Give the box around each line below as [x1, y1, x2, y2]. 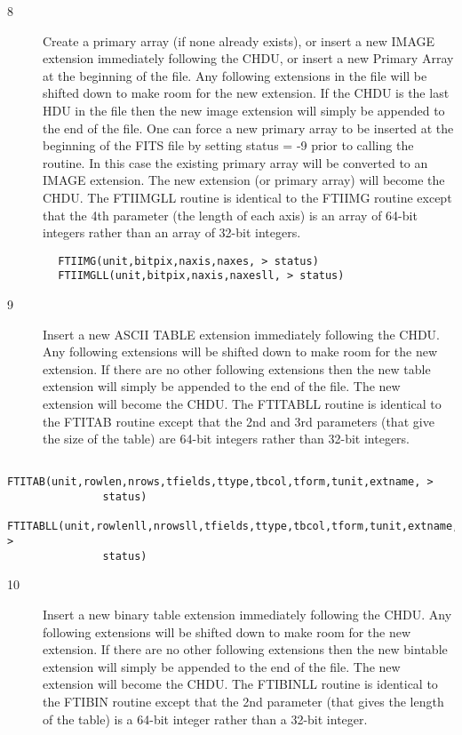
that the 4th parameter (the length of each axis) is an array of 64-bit [43, 205, 418, 224]
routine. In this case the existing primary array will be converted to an [43, 153, 428, 172]
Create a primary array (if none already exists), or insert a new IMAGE [43, 31, 435, 50]
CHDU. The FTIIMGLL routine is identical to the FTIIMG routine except [43, 188, 452, 206]
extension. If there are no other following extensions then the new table [43, 359, 431, 378]
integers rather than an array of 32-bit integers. [43, 223, 301, 242]
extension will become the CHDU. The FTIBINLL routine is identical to [43, 675, 438, 693]
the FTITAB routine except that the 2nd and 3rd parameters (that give [43, 411, 434, 430]
